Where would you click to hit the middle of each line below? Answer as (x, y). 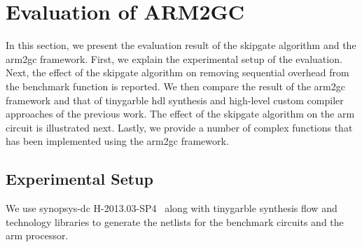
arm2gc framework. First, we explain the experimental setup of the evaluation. (174, 58)
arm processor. (37, 235)
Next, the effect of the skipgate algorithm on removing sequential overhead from (177, 72)
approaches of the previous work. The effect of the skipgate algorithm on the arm (180, 114)
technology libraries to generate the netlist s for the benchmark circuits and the (175, 221)
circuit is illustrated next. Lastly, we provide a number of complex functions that (179, 127)
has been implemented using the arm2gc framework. (117, 141)
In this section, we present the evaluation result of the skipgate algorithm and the (181, 45)
